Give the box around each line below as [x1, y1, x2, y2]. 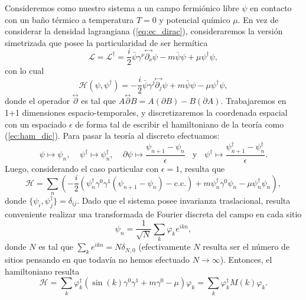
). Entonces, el [220, 253, 272, 265]
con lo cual [5, 64, 44, 77]
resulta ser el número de [203, 240, 290, 253]
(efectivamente [138, 240, 191, 253]
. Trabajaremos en [220, 94, 287, 107]
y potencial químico [159, 13, 230, 25]
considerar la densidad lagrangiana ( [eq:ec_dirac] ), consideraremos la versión [5, 25, 283, 37]
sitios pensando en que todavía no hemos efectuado [5, 253, 190, 265]
